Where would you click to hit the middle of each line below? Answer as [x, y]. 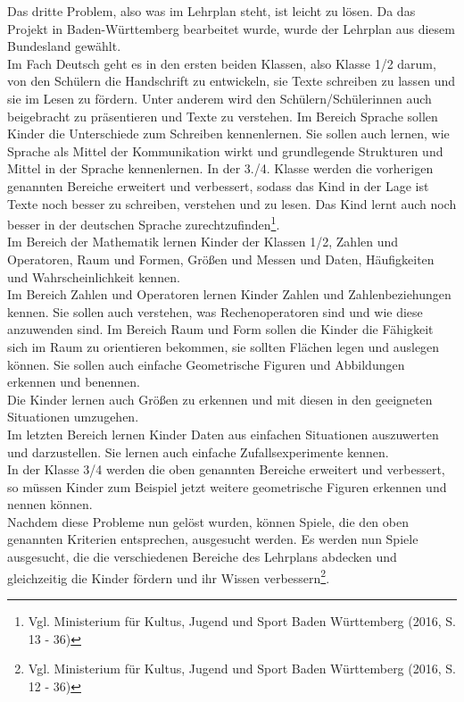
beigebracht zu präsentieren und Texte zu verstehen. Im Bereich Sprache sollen [223, 116]
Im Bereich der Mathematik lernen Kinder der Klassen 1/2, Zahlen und [203, 242]
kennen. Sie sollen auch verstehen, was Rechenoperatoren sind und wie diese [215, 311]
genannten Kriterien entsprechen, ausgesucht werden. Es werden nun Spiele [213, 539]
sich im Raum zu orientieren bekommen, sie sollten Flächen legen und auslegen [224, 346]
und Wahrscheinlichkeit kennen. [94, 276]
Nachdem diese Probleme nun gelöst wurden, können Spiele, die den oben [208, 521]
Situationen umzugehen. [73, 417]
